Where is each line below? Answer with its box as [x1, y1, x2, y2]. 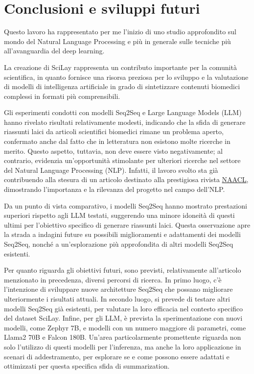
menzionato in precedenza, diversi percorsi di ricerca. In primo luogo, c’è [4, 274, 222, 284]
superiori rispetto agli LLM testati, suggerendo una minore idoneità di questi [4, 210, 235, 220]
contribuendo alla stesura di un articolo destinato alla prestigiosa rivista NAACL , [4, 174, 249, 185]
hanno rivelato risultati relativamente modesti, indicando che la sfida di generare [4, 117, 246, 127]
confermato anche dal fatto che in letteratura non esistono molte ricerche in [4, 136, 231, 146]
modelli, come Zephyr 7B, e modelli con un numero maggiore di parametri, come [4, 322, 246, 332]
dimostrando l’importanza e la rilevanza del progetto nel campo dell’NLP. [4, 184, 225, 194]
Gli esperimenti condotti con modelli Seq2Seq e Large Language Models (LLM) [4, 107, 242, 117]
